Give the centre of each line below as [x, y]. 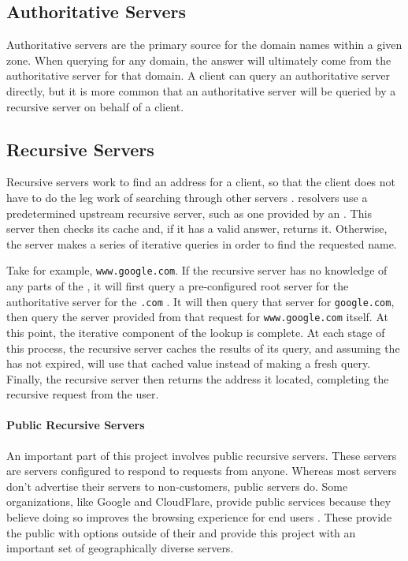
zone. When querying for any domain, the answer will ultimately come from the [199, 60]
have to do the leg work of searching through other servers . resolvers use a [187, 197]
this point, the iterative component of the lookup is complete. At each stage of [196, 332]
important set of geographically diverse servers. [120, 548]
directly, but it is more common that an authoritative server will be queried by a [201, 90]
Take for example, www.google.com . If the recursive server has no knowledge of [197, 270]
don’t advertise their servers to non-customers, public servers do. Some [177, 486]
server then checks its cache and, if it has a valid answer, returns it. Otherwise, [197, 228]
